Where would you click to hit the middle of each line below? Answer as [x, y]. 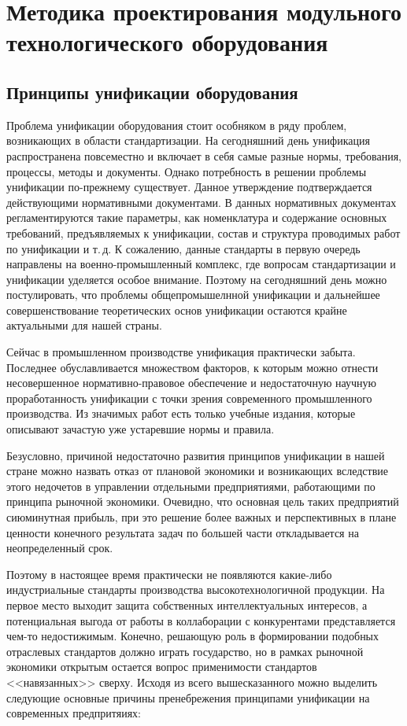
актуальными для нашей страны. [84, 325]
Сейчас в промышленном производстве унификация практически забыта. [181, 352]
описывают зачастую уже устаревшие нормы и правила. [141, 429]
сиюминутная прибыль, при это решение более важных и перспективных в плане [202, 517]
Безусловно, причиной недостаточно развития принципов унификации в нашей [196, 455]
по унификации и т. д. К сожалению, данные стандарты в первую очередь [183, 248]
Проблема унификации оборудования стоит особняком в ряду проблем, [177, 125]
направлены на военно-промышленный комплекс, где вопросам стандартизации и [201, 264]
